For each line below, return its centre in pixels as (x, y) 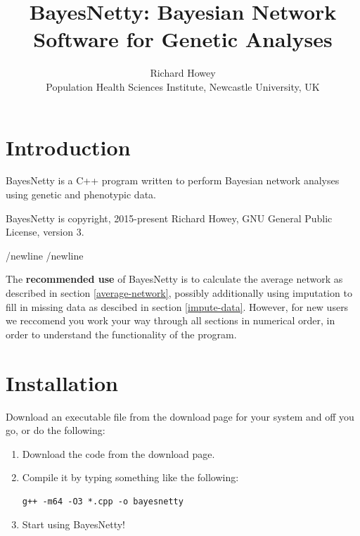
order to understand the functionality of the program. (121, 334)
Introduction (68, 147)
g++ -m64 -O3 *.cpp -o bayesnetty (103, 501)
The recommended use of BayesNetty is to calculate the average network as (174, 279)
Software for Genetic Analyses (183, 39)
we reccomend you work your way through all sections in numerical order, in (171, 320)
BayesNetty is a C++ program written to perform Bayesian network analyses (173, 180)
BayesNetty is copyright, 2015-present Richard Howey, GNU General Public (169, 218)
